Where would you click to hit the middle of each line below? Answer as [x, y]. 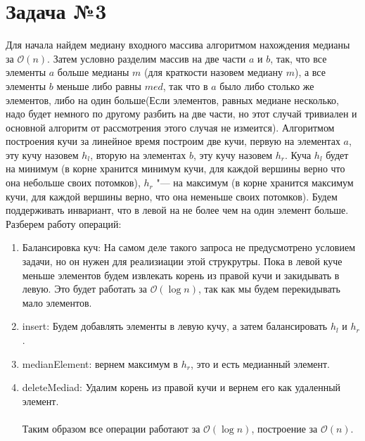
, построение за [284, 428]
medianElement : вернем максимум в [100, 363]
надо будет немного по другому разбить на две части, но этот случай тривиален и [181, 114]
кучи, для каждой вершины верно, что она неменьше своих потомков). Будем [172, 196]
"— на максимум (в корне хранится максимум [255, 183]
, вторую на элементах [138, 154]
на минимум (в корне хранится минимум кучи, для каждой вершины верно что [175, 168]
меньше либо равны [99, 85]
